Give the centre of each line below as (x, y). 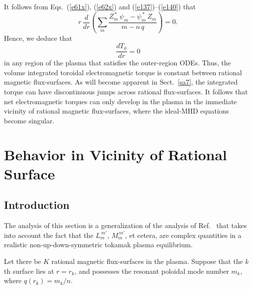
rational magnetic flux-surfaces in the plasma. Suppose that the (147, 261)
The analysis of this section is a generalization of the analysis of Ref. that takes (126, 225)
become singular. (29, 120)
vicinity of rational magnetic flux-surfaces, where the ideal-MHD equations (117, 111)
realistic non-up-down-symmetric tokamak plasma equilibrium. (98, 245)
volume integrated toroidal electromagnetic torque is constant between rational (123, 72)
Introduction (37, 205)
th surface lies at (29, 271)
